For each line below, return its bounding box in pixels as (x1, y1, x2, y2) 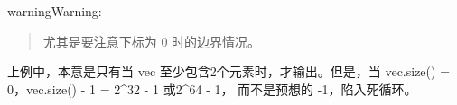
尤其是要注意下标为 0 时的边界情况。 (42, 31, 261, 50)
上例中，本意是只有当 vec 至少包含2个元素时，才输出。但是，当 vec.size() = (7, 62, 451, 81)
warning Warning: (7, 2, 102, 20)
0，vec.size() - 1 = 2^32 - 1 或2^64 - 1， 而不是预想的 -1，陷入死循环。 (7, 79, 417, 98)
